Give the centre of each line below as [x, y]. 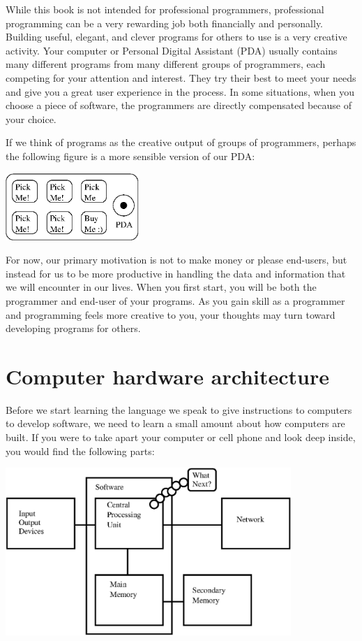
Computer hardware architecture [167, 376]
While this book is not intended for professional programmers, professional [165, 9]
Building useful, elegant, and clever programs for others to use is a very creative [176, 37]
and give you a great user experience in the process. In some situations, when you [180, 91]
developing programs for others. [73, 328]
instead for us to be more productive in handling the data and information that [176, 273]
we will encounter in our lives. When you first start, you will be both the [161, 287]
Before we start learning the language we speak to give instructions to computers [179, 409]
